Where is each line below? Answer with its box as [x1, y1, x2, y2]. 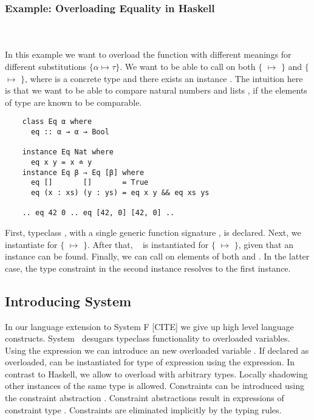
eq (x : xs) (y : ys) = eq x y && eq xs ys [30, 188, 210, 197]
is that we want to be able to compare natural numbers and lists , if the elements [5, 84, 307, 97]
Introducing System [5, 291, 132, 310]
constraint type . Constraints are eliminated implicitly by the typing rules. [5, 403, 282, 416]
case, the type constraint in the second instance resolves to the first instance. [5, 261, 291, 274]
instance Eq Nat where [22, 148, 114, 157]
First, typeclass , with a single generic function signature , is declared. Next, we [5, 225, 301, 238]
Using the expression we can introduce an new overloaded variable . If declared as [5, 343, 309, 356]
